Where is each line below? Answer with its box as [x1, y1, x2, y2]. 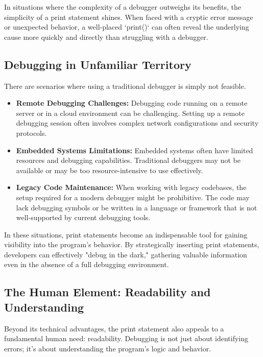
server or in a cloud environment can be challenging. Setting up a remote [16, 107, 245, 118]
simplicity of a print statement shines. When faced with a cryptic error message [4, 11, 253, 22]
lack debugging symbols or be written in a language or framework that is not [16, 202, 257, 212]
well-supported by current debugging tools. [16, 212, 151, 223]
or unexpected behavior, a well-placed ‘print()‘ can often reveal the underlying [4, 21, 249, 32]
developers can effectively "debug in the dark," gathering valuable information [4, 249, 247, 259]
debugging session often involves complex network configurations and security [16, 117, 259, 128]
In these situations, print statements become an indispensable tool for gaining [4, 229, 248, 240]
